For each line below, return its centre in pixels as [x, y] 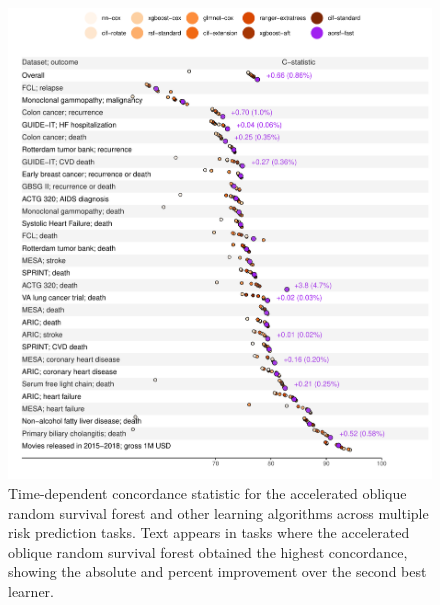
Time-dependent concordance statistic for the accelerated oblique [207, 493]
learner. [31, 590]
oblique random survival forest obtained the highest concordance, [208, 551]
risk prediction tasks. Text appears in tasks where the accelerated [209, 532]
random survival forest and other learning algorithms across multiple [218, 512]
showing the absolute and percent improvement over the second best [217, 571]
